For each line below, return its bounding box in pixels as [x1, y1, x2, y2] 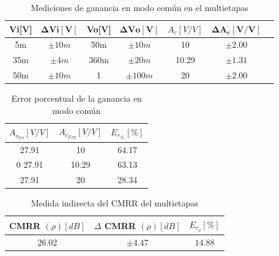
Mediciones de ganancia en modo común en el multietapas [31, 1, 248, 13]
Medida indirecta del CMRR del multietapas [31, 197, 198, 209]
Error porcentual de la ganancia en [11, 92, 142, 105]
